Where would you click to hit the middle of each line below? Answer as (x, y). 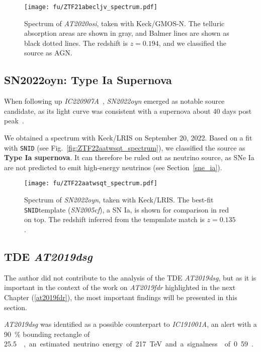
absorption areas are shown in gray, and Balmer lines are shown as (127, 33)
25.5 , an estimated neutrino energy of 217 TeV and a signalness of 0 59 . (129, 344)
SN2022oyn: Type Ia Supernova (88, 80)
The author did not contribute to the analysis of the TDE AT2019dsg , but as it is (130, 277)
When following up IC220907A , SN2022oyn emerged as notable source (114, 101)
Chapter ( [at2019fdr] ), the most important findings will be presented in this (121, 297)
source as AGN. (48, 53)
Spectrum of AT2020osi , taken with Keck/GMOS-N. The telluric (124, 23)
